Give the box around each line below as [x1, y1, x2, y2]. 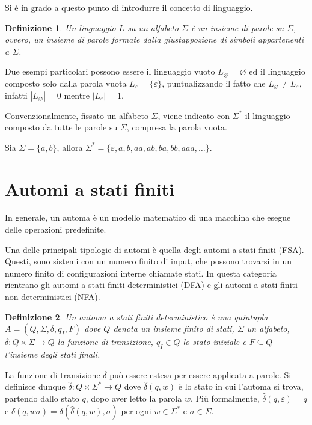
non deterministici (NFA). [5, 290, 100, 303]
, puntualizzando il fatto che [162, 76, 266, 89]
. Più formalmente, [190, 391, 260, 404]
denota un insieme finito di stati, [113, 322, 234, 335]
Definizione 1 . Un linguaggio [5, 21, 116, 34]
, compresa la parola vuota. [126, 121, 227, 133]
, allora [57, 141, 83, 153]
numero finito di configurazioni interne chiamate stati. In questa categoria [5, 266, 277, 279]
